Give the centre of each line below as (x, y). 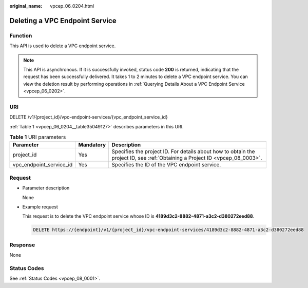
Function (21, 35)
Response (22, 245)
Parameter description (46, 188)
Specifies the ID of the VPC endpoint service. (166, 165)
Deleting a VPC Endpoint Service (63, 21)
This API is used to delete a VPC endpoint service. (63, 46)
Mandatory (92, 145)
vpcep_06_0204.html (72, 6)
